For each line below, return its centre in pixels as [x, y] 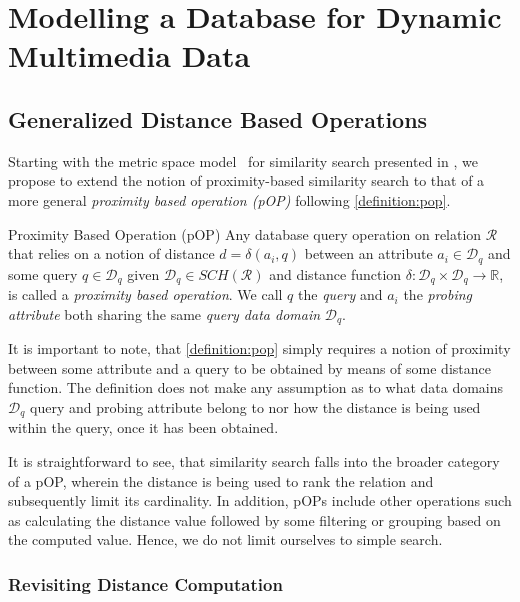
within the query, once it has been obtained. [143, 427]
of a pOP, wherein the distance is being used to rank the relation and [221, 480]
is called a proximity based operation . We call [145, 294]
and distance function [335, 273]
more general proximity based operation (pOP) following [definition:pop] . [229, 199]
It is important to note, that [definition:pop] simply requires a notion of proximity [259, 348]
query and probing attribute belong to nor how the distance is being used [255, 406]
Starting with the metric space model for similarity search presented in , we [243, 160]
